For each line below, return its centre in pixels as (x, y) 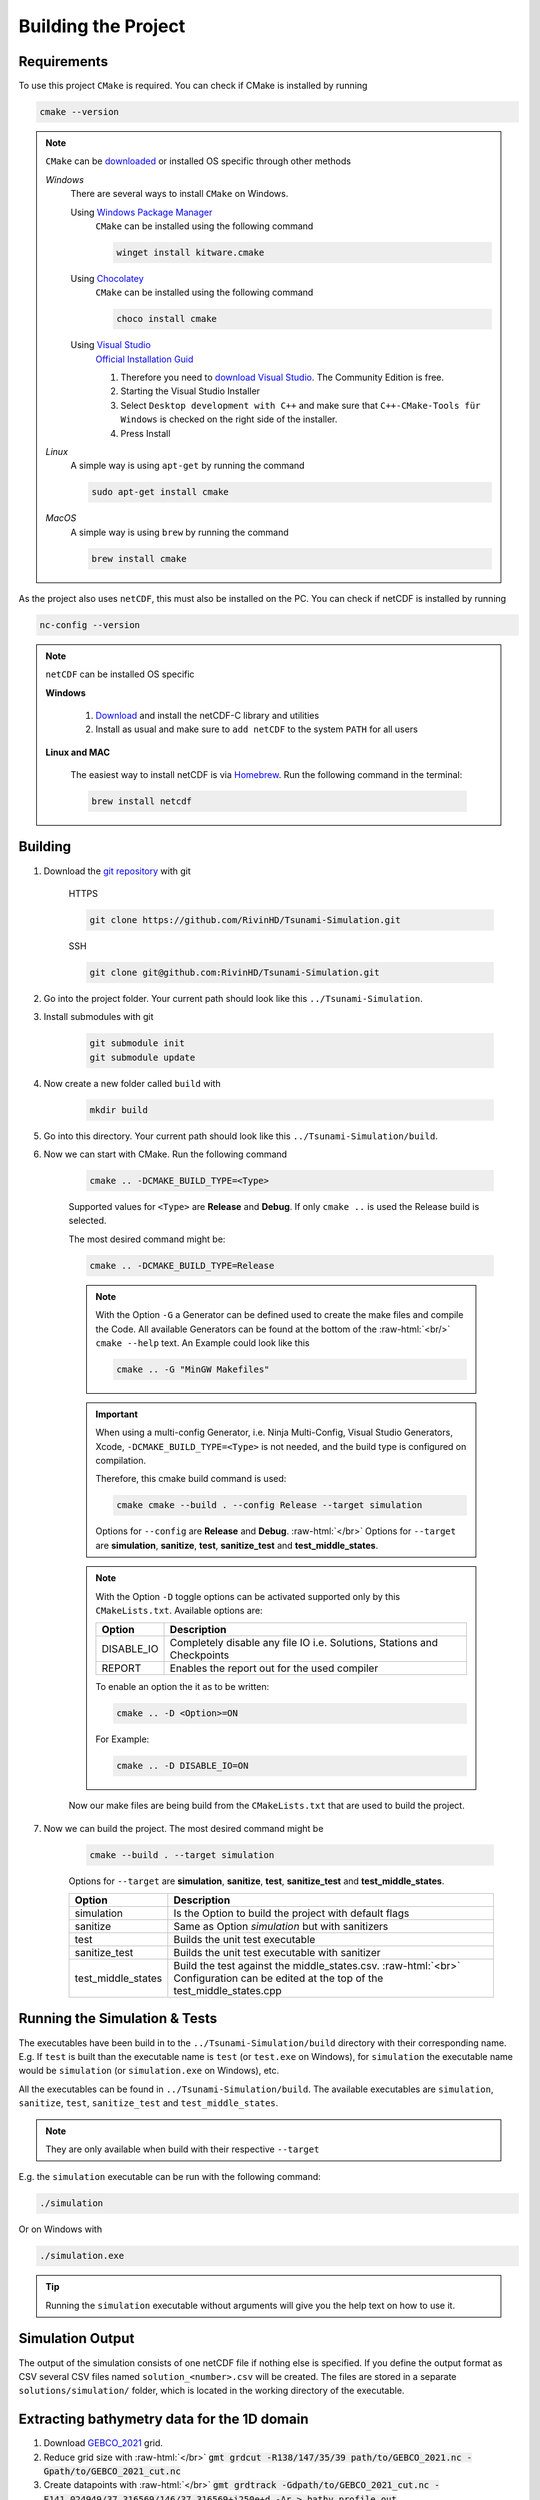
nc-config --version (89, 624)
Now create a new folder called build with (132, 1083)
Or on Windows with (60, 2229)
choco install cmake (166, 319)
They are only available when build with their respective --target (182, 2149)
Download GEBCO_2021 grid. (103, 2443)
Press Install (145, 433)
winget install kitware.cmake (190, 252)
